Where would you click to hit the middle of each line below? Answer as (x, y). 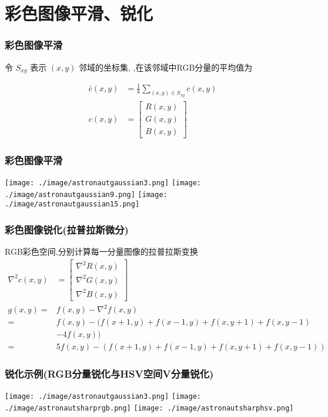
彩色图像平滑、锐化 (79, 13)
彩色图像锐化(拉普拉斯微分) (67, 230)
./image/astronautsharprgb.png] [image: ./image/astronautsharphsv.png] (149, 408)
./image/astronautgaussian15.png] (72, 204)
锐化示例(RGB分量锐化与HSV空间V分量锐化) (109, 374)
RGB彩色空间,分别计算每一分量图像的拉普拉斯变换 (101, 251)
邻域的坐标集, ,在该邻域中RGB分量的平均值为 (166, 67)
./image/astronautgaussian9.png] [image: (86, 194)
